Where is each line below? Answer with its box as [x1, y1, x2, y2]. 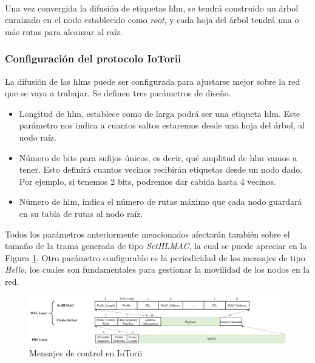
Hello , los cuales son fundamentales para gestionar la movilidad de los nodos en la [5, 263, 310, 276]
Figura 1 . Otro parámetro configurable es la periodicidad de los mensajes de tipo [5, 251, 305, 264]
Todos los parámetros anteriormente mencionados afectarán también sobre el [5, 227, 290, 240]
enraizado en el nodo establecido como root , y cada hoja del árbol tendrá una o [5, 13, 299, 26]
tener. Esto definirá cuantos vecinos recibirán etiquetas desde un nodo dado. [19, 163, 303, 176]
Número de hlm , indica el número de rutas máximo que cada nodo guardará [19, 195, 302, 208]
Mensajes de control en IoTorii [29, 347, 143, 359]
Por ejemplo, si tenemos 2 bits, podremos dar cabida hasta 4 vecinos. [19, 175, 276, 187]
